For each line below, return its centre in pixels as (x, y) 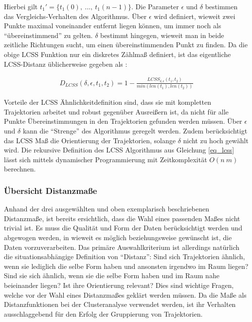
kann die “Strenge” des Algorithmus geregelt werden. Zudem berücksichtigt (135, 131)
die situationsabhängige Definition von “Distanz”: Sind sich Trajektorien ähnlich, (125, 256)
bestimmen (221, 6)
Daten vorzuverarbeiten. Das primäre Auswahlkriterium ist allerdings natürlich (122, 247)
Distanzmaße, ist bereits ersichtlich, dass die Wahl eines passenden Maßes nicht (122, 218)
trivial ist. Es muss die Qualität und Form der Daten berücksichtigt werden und (123, 228)
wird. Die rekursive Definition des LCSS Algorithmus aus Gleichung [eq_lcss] (119, 150)
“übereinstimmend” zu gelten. (48, 35)
